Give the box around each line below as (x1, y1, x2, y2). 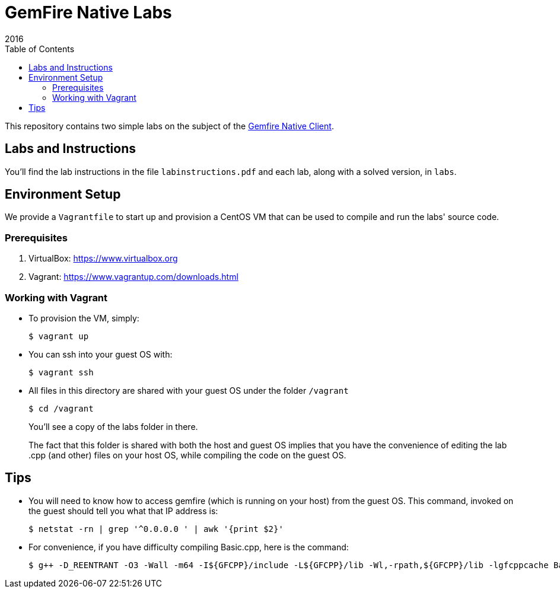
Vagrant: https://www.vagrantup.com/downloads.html (28, 272, 238, 282)
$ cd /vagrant (28, 403, 94, 413)
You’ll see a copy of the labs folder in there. (28, 421, 198, 432)
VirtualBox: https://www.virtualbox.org (28, 253, 178, 264)
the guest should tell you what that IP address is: (28, 505, 218, 516)
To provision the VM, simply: (28, 313, 139, 323)
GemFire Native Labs (5, 2, 172, 23)
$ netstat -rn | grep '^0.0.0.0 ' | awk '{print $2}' (28, 524, 284, 534)
